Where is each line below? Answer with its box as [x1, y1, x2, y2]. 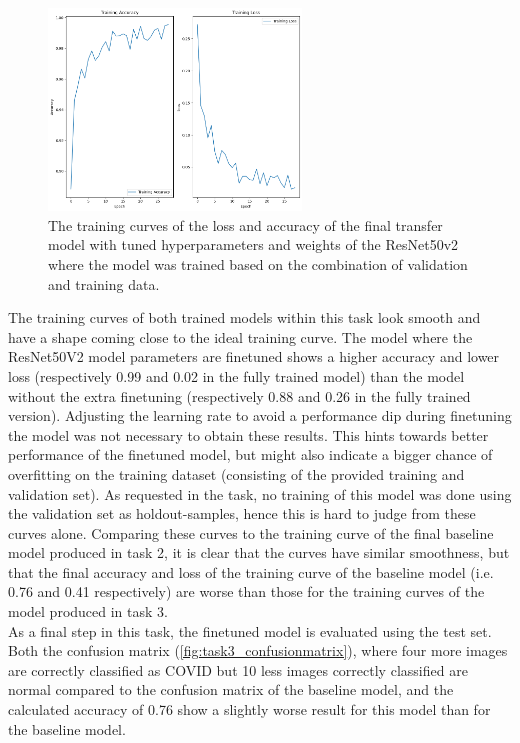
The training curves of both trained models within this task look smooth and [8, 307, 481, 328]
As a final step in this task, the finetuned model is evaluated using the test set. [8, 620, 492, 641]
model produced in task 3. [8, 601, 168, 622]
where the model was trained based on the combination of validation [48, 253, 468, 274]
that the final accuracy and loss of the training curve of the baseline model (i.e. [8, 561, 494, 582]
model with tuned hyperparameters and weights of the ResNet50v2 [48, 234, 459, 255]
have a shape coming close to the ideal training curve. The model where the [8, 326, 473, 347]
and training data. [48, 273, 160, 294]
